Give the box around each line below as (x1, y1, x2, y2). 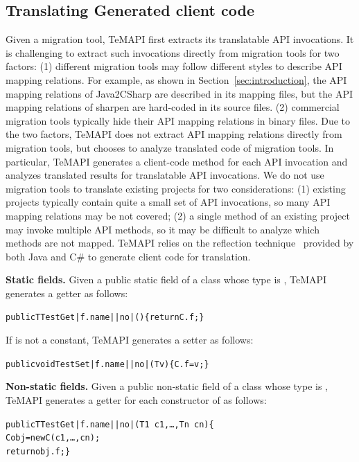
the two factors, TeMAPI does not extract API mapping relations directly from (6, 127, 342, 141)
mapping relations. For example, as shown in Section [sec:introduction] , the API (6, 72, 347, 87)
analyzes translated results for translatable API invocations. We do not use (6, 168, 324, 182)
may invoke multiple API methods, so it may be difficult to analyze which (6, 222, 319, 236)
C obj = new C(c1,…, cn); (6, 433, 100, 443)
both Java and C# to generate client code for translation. (6, 249, 251, 263)
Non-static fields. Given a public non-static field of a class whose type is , (6, 379, 328, 393)
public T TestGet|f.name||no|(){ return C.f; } (6, 312, 204, 323)
